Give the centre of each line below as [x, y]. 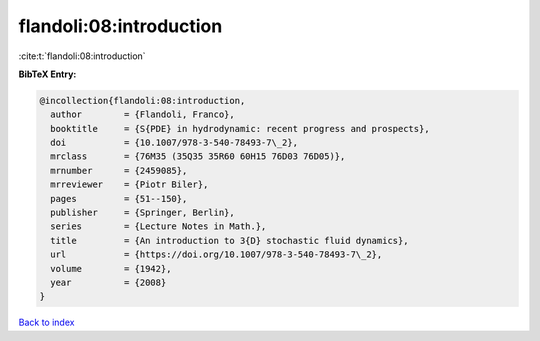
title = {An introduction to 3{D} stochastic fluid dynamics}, [229, 240]
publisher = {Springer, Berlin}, [142, 213]
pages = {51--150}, [119, 198]
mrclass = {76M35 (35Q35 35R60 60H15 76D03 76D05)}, [198, 156]
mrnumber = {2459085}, [119, 170]
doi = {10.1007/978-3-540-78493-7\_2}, [174, 143]
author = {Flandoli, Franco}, [142, 114]
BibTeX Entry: [47, 74]
